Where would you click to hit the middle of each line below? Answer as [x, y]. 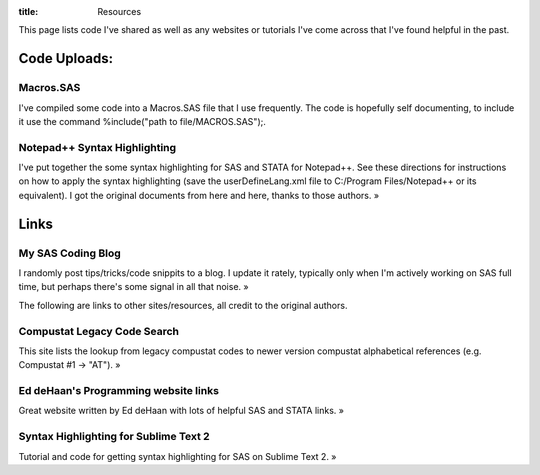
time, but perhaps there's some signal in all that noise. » [133, 287]
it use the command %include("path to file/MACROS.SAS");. [142, 121]
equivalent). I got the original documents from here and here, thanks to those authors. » [199, 195]
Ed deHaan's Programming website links [119, 391]
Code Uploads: [66, 58]
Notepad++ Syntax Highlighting [97, 147]
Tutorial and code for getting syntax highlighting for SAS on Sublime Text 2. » [177, 456]
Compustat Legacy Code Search [99, 331]
